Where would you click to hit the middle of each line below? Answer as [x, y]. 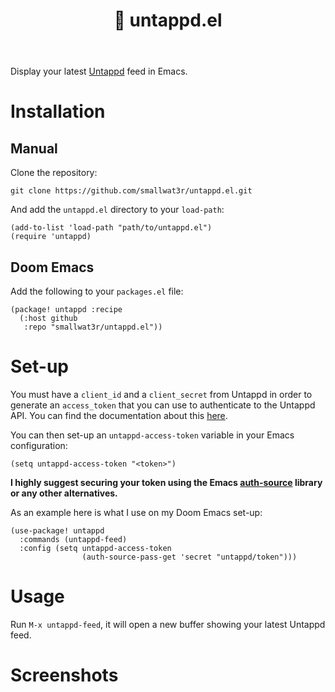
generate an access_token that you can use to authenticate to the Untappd [163, 405]
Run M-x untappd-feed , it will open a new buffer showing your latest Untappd [168, 624]
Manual [34, 148]
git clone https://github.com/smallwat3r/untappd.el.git [131, 191]
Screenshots [64, 675]
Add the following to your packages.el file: [97, 291]
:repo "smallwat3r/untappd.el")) [93, 327]
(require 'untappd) [51, 237]
